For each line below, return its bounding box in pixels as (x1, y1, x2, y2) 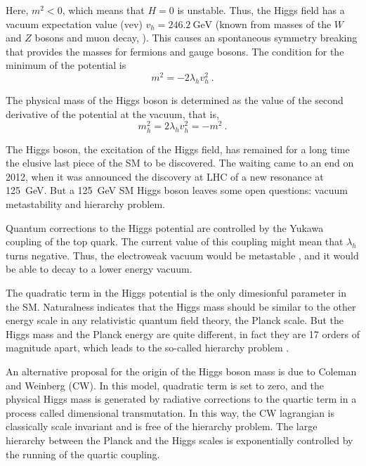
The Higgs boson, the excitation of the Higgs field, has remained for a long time (6, 141, 350, 156)
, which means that (62, 3, 145, 17)
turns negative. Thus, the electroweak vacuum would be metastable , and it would (6, 247, 359, 262)
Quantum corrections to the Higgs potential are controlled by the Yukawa (6, 220, 324, 235)
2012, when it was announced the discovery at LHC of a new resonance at (6, 169, 324, 183)
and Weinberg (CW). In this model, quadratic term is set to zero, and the (6, 377, 325, 392)
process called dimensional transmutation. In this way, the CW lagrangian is (6, 405, 335, 420)
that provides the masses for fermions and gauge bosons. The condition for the (6, 44, 344, 58)
